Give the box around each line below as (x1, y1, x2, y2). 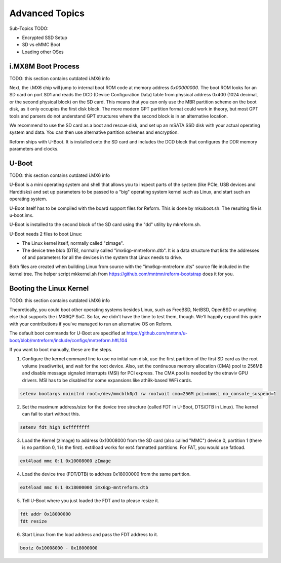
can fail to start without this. (22, 410, 81, 417)
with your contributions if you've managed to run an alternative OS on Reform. (9, 321, 173, 327)
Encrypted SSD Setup (22, 34, 68, 41)
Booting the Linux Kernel (9, 284, 89, 292)
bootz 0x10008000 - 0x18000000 (20, 545, 98, 551)
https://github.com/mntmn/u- (127, 330, 187, 336)
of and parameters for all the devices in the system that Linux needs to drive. (22, 254, 182, 260)
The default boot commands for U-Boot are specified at (9, 330, 126, 336)
